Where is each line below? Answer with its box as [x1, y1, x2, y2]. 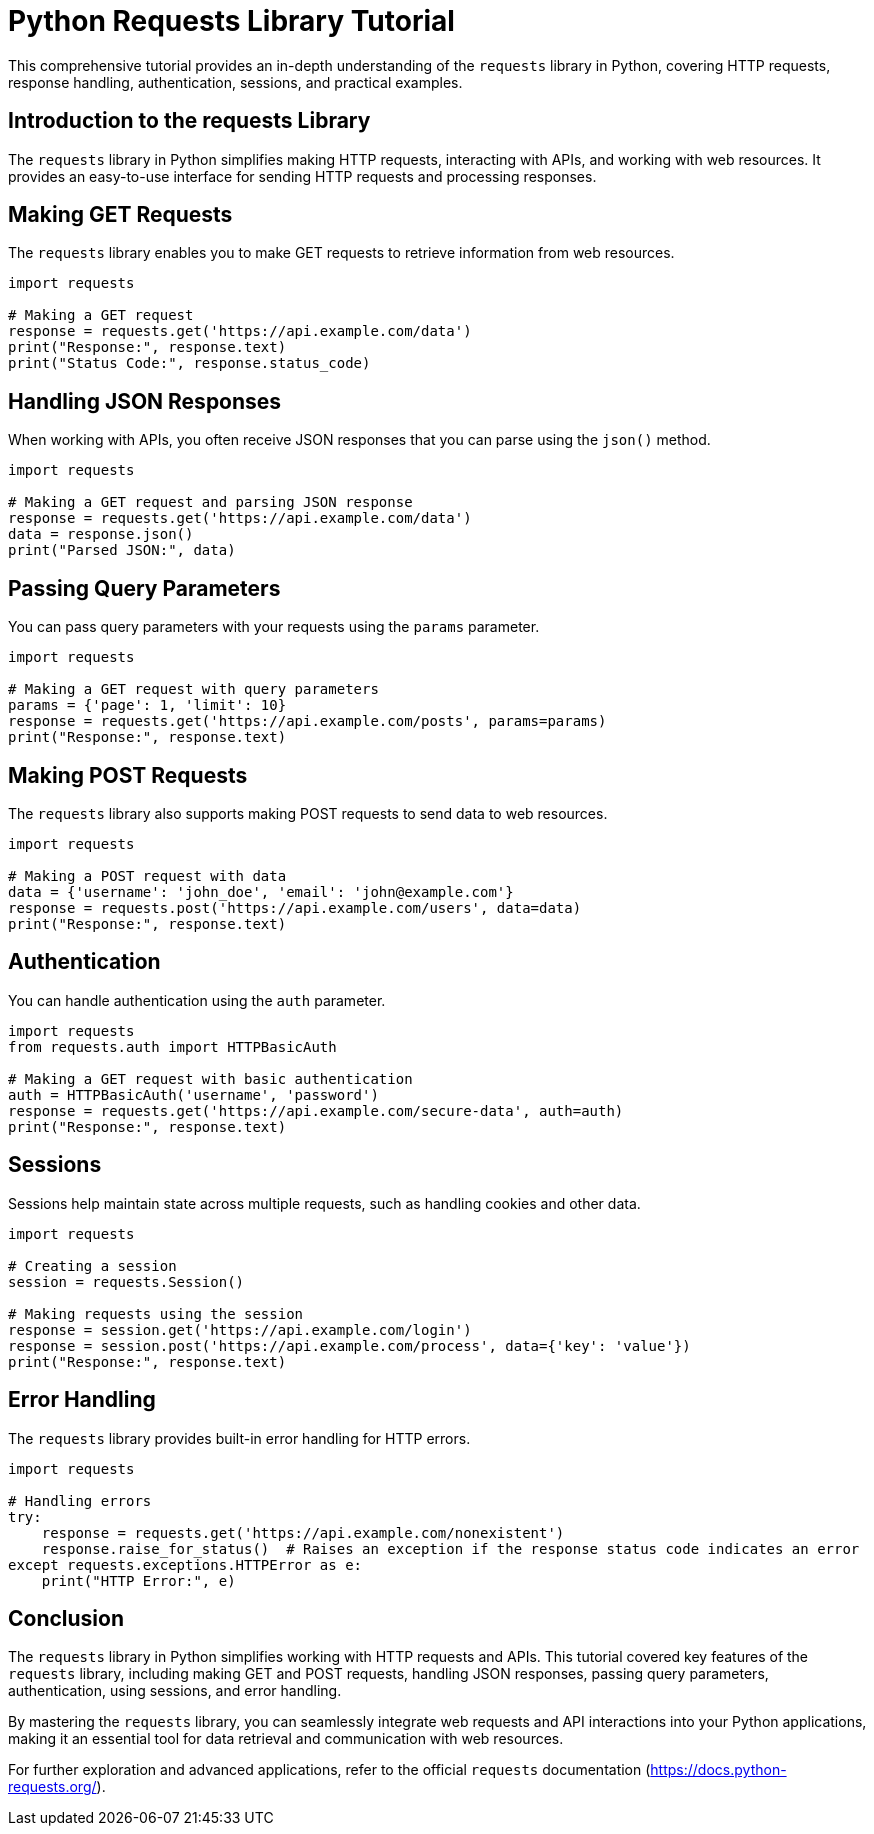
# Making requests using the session [8, 1305, 304, 1322]
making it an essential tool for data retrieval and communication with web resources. [8, 1730, 564, 1748]
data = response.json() [8, 526, 194, 543]
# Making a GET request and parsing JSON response [8, 494, 413, 511]
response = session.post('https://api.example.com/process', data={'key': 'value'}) [8, 1337, 691, 1354]
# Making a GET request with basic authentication [8, 1070, 413, 1087]
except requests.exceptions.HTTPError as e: [8, 1556, 363, 1573]
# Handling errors [8, 1492, 152, 1509]
